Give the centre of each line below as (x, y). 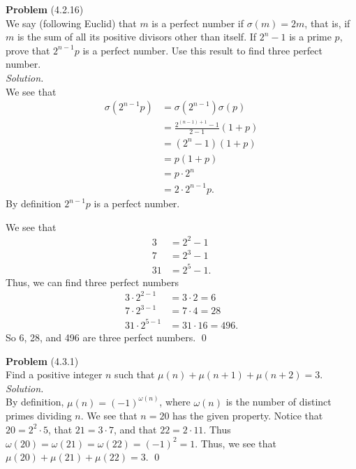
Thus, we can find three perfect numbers (92, 282)
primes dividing (39, 416)
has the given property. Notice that (248, 416)
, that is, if (327, 23)
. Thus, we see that (236, 443)
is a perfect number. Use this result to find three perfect (202, 50)
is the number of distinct (279, 402)
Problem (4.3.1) (42, 360)
